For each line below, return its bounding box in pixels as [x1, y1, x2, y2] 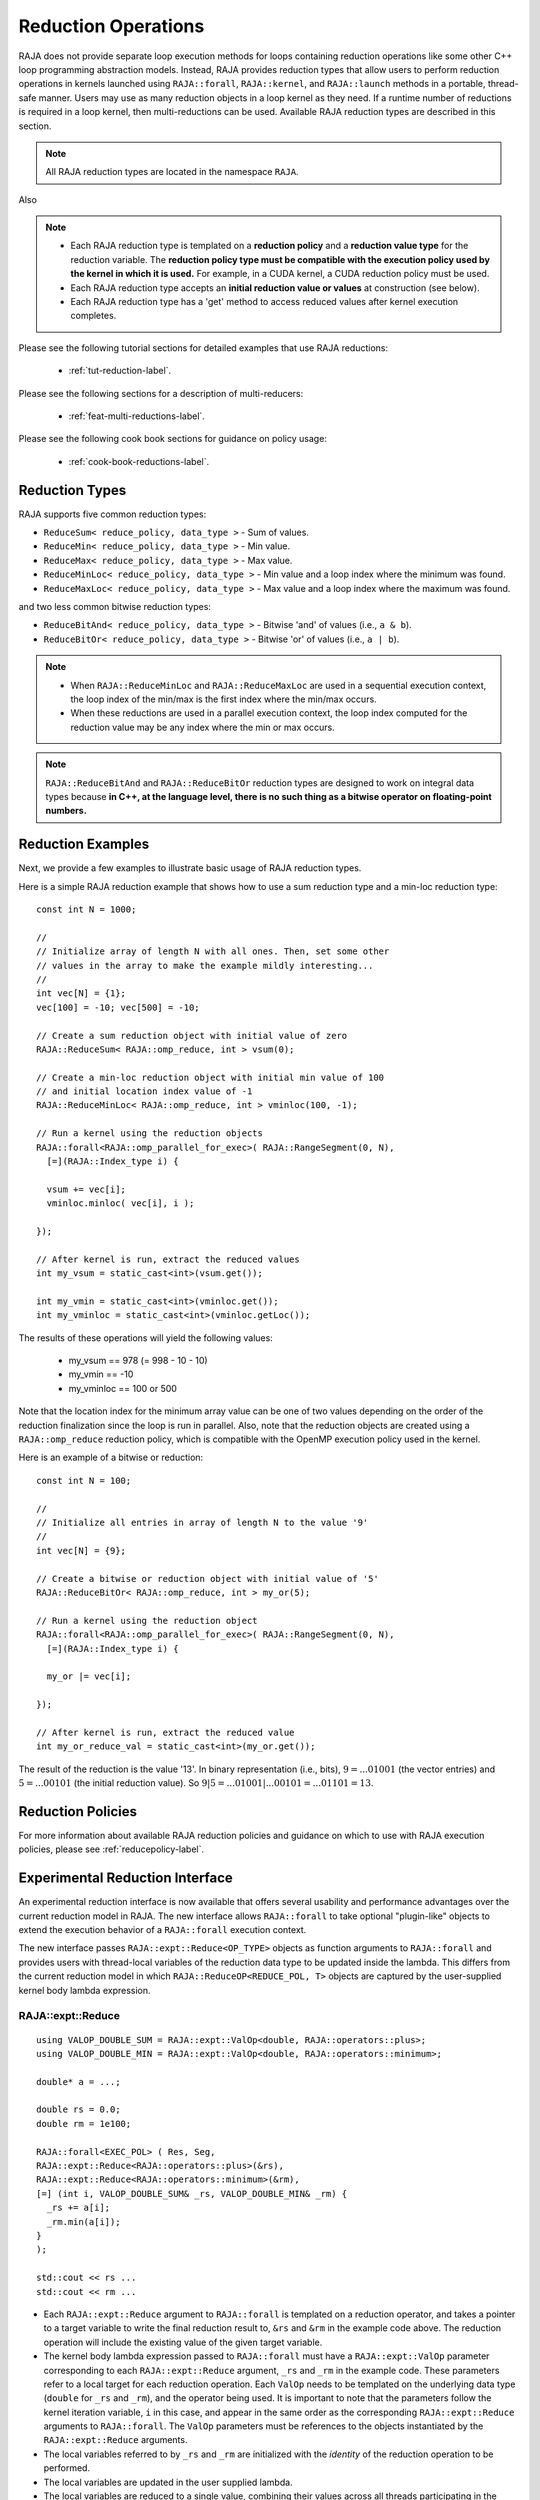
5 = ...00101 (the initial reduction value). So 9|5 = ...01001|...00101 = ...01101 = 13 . [18, 1777, 374, 1789]
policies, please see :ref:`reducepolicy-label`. [18, 1843, 205, 1855]
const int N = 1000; [36, 903, 137, 915]
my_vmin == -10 [68, 1368, 134, 1380]
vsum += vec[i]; [46, 1183, 127, 1195]
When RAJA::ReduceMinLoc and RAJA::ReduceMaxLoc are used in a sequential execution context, [70, 679, 487, 691]
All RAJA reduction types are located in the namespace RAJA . [45, 166, 299, 178]
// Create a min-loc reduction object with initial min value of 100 [36, 1071, 385, 1083]
